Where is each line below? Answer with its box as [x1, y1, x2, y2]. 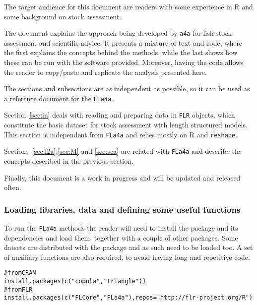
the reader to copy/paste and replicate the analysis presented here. [4, 66, 207, 77]
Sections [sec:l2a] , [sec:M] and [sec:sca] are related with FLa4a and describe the [4, 146, 242, 156]
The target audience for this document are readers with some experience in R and [4, 1, 253, 11]
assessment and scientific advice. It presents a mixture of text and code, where [4, 37, 243, 48]
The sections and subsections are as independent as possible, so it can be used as [4, 83, 250, 94]
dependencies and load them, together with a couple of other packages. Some [4, 232, 238, 243]
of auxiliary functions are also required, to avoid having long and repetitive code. [4, 251, 250, 262]
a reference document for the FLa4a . [4, 93, 114, 103]
